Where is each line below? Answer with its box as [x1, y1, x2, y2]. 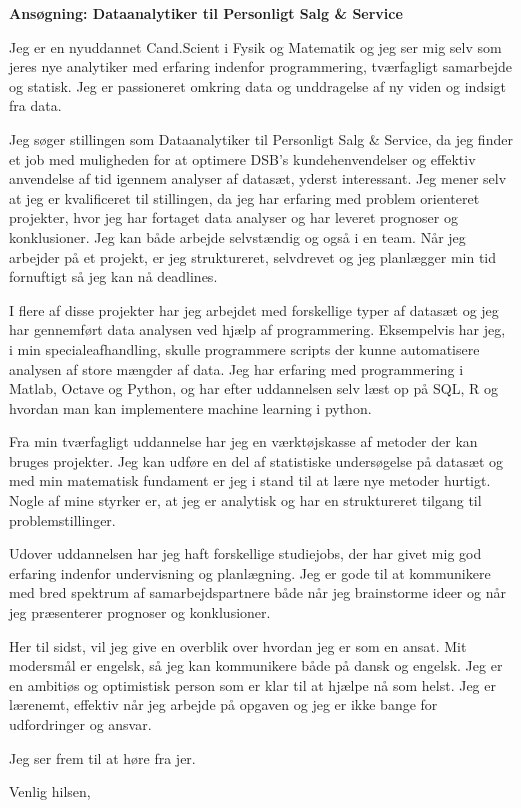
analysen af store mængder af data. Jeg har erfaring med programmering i [9, 358, 464, 379]
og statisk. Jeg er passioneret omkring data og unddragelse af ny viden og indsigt [9, 75, 507, 96]
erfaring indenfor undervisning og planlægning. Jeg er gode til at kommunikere [9, 562, 491, 583]
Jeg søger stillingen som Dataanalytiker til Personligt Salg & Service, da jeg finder [9, 128, 513, 149]
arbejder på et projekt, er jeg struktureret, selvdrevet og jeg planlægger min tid [9, 246, 497, 267]
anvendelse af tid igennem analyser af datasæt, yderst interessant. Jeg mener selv [9, 168, 507, 189]
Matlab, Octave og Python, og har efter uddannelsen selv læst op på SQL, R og [9, 378, 498, 399]
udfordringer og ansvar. [9, 714, 152, 734]
